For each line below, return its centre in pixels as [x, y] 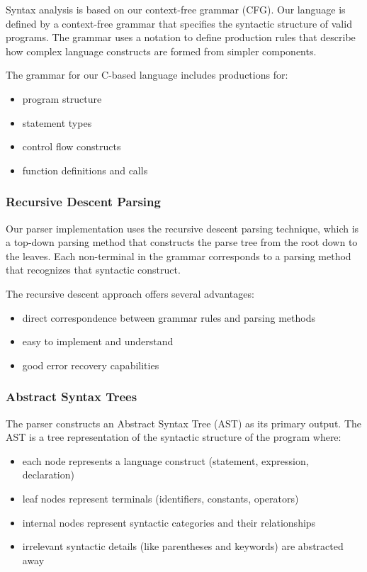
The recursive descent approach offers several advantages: [130, 293]
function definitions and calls [85, 170]
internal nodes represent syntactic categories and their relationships [169, 522]
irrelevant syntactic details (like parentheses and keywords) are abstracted [183, 546]
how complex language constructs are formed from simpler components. [161, 51]
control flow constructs [72, 146]
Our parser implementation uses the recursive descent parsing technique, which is [182, 228]
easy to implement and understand [98, 341]
